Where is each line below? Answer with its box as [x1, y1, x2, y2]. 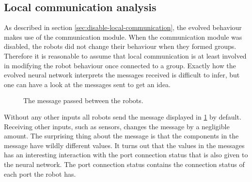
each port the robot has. [4, 168, 76, 179]
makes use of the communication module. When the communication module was [4, 31, 242, 42]
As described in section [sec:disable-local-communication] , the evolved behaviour [4, 22, 242, 32]
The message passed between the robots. [23, 95, 143, 106]
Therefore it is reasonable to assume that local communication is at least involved [4, 50, 247, 61]
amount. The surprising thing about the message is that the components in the [4, 131, 239, 141]
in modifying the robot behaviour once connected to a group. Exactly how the [4, 60, 236, 70]
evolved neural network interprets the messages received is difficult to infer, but [4, 70, 240, 80]
